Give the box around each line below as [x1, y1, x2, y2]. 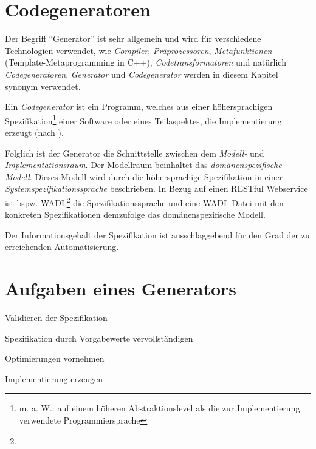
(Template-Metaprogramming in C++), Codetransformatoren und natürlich [5, 56, 286, 69]
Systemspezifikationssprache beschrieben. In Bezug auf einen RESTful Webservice [5, 182, 308, 195]
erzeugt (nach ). [5, 126, 64, 138]
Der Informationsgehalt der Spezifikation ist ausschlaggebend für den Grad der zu [5, 228, 310, 241]
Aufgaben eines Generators [5, 276, 237, 301]
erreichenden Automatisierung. [5, 240, 119, 253]
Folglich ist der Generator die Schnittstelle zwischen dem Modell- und [5, 146, 264, 159]
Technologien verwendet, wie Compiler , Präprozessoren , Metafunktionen [5, 44, 272, 56]
